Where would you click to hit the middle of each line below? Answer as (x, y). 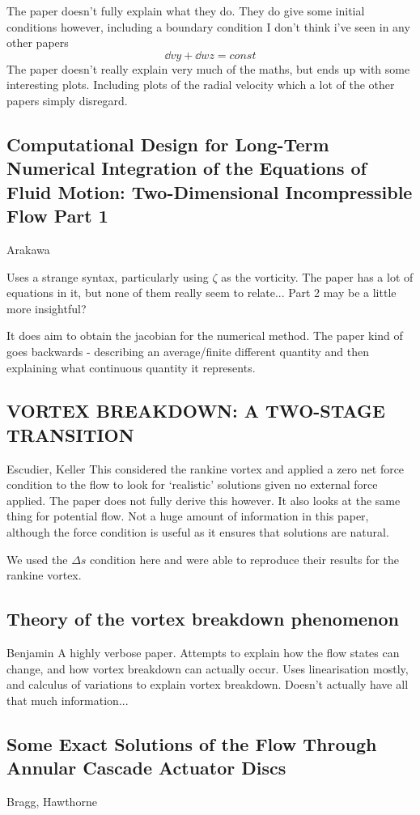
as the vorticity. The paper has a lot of (317, 276)
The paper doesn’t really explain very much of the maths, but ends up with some (208, 68)
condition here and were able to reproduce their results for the (245, 559)
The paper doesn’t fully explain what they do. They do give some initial (186, 11)
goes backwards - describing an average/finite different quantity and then (188, 351)
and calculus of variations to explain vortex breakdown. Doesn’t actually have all (208, 684)
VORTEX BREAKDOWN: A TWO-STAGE (196, 411)
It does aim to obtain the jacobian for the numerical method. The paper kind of (205, 335)
